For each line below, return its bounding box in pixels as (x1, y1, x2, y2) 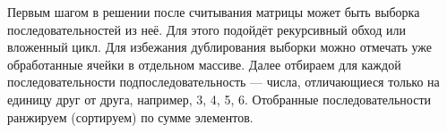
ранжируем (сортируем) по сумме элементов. (7, 107, 254, 126)
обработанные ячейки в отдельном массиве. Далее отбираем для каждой (7, 54, 401, 73)
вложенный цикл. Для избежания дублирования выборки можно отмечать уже (7, 37, 433, 56)
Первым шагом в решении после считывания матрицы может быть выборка (7, 3, 420, 21)
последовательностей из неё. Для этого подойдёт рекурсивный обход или (7, 20, 406, 38)
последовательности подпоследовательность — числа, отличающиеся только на (7, 72, 440, 91)
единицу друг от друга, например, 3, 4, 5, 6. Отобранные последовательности (7, 89, 432, 108)
